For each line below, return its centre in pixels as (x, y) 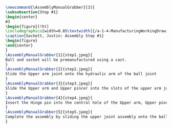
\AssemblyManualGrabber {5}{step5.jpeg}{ (49, 112)
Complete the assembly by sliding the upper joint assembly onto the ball (87, 117)
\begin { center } (21, 17)
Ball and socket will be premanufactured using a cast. (66, 60)
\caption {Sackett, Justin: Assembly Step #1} (55, 36)
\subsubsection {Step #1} (32, 12)
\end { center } (19, 46)
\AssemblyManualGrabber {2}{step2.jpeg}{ (49, 69)
